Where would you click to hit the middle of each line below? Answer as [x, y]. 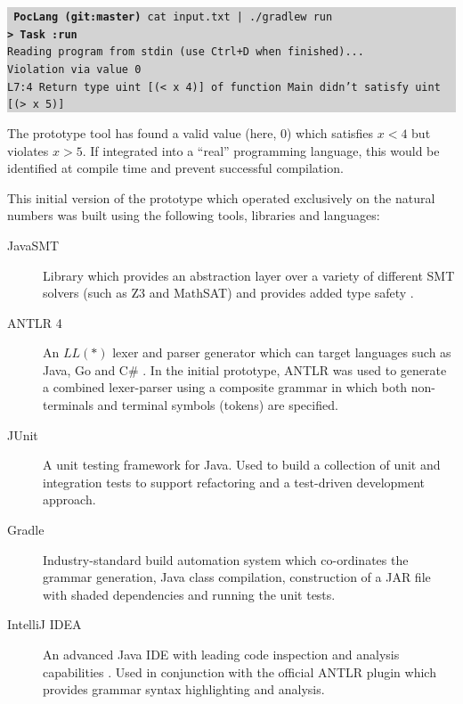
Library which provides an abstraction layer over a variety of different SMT [249, 275]
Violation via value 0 [74, 69]
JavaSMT [33, 245]
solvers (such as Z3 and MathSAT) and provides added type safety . [228, 293]
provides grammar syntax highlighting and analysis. [184, 689]
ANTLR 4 [35, 322]
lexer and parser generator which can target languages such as [282, 352]
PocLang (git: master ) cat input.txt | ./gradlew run [173, 17]
